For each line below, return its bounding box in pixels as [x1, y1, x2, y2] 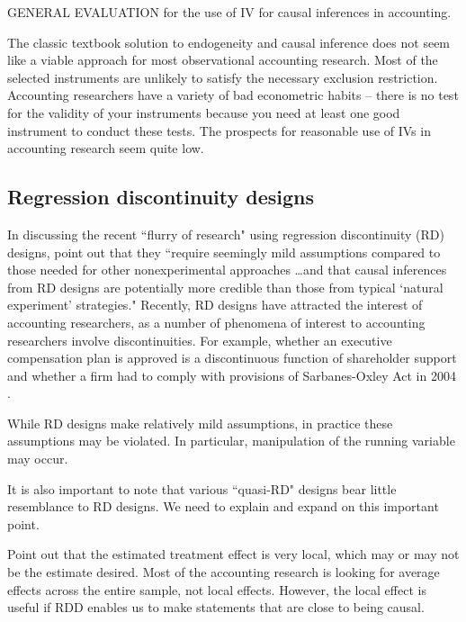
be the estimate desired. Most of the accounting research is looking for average [7, 563, 440, 581]
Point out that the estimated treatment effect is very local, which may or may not [7, 545, 460, 563]
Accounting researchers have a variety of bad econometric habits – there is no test [7, 86, 459, 104]
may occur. [7, 449, 68, 468]
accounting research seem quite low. [7, 139, 204, 158]
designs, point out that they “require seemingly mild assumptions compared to [7, 242, 441, 261]
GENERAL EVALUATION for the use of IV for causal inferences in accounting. [7, 3, 452, 21]
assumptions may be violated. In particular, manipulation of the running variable [7, 431, 455, 450]
